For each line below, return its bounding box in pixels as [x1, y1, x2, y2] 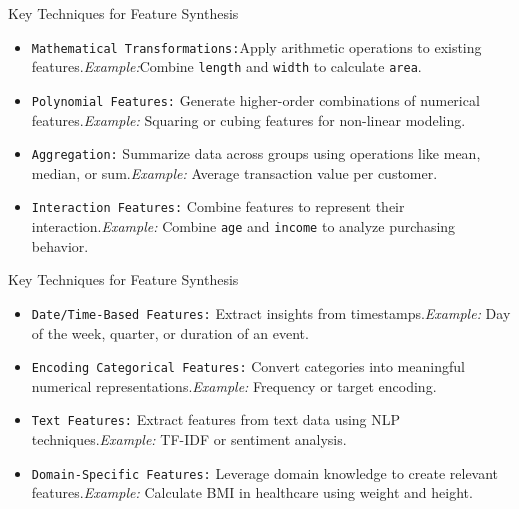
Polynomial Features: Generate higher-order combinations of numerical [31, 89, 480, 110]
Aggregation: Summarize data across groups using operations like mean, [31, 143, 481, 164]
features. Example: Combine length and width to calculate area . [31, 56, 422, 77]
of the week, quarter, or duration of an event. [31, 322, 309, 343]
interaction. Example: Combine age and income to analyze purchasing [31, 216, 456, 237]
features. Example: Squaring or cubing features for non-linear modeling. [31, 109, 466, 130]
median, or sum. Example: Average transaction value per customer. [31, 162, 438, 183]
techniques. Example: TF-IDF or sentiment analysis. [31, 429, 347, 450]
